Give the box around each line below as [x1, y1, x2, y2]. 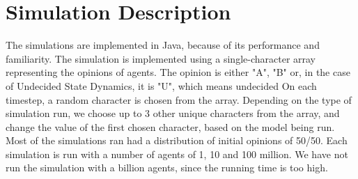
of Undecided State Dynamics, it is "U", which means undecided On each [6, 78, 317, 93]
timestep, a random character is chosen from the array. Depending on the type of [6, 92, 352, 107]
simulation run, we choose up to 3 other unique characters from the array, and [6, 106, 340, 120]
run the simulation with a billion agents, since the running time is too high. [6, 160, 328, 175]
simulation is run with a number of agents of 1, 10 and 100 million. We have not [6, 146, 348, 161]
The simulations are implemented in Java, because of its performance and [6, 38, 320, 52]
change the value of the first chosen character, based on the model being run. [6, 119, 335, 134]
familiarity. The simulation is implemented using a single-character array [6, 51, 316, 65]
